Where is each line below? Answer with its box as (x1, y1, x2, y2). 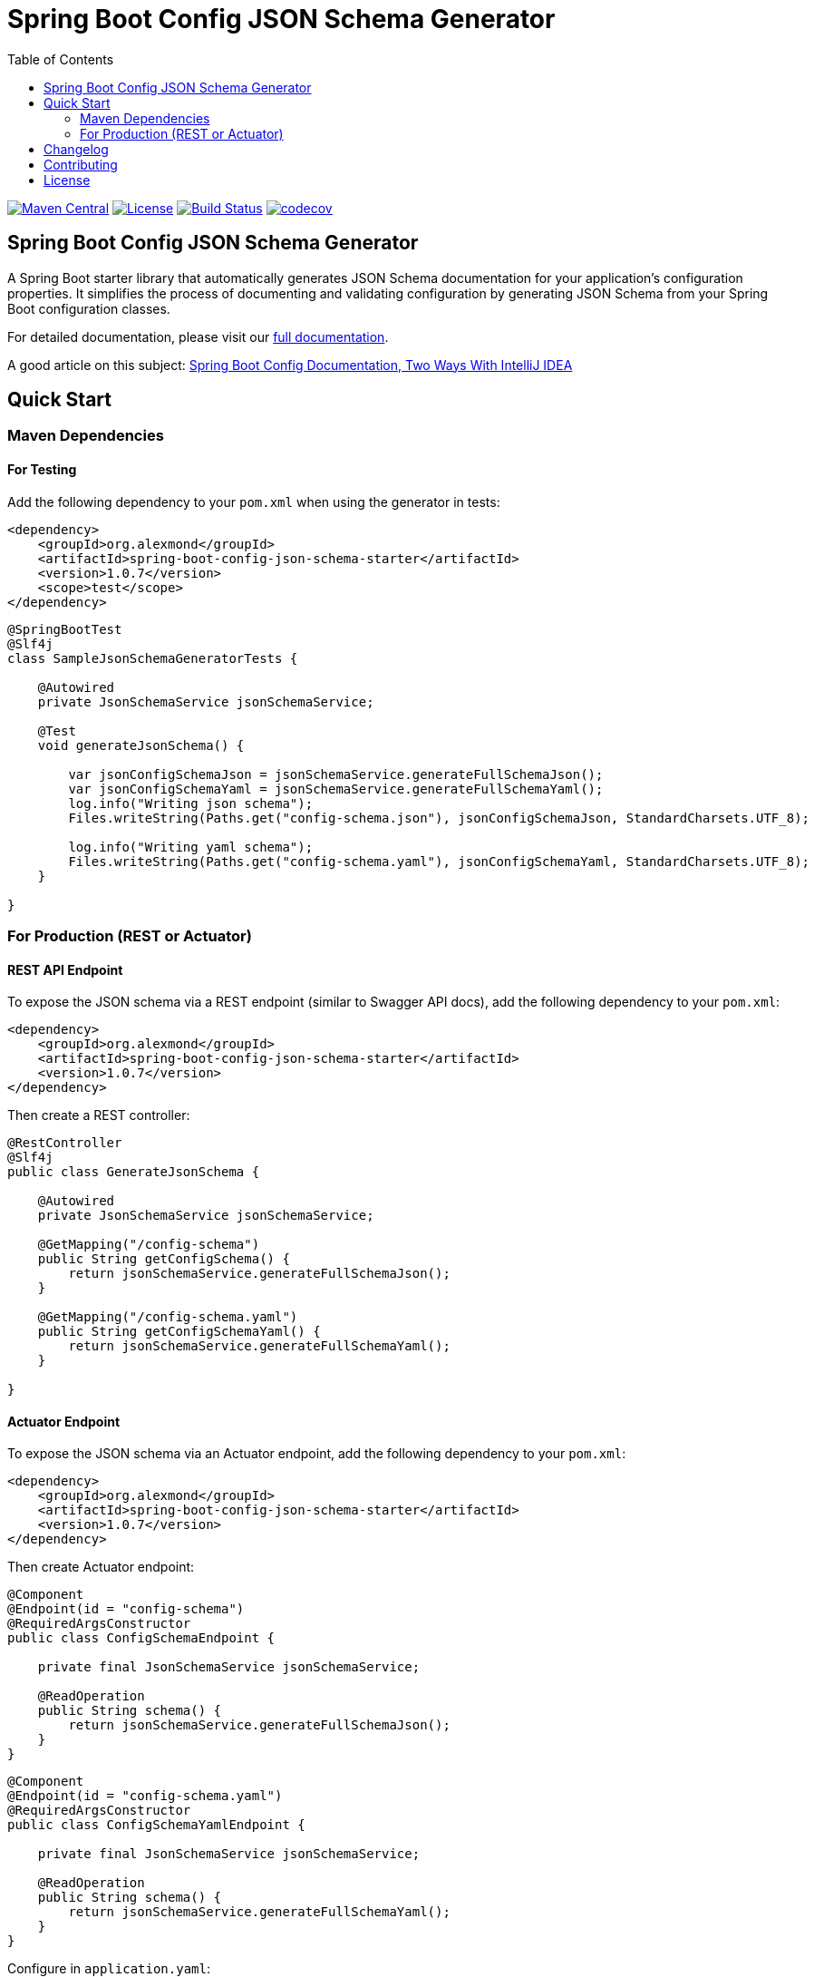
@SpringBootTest (7, 621, 122, 637)
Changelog (44, 141, 109, 157)
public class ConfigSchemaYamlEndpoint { (7, 1817, 305, 1833)
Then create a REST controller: (7, 1107, 190, 1124)
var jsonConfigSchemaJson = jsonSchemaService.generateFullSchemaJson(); (68, 766, 604, 782)
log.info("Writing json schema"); (68, 795, 314, 811)
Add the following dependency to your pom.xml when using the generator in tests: (7, 493, 500, 510)
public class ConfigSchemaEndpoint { (7, 1631, 276, 1646)
